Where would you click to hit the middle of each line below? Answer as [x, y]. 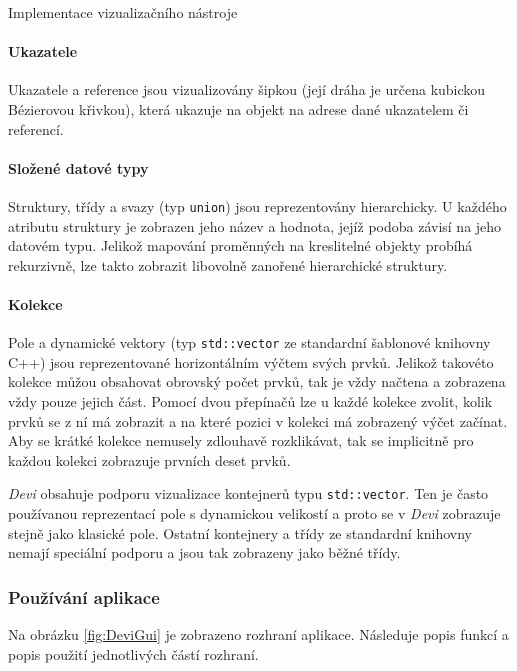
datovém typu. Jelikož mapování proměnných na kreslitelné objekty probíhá [240, 245]
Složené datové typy [78, 167]
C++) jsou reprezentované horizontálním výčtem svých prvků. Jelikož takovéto [251, 361]
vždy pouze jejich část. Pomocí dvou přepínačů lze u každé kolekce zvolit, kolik [250, 401]
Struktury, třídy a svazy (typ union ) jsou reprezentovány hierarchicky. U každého [257, 205]
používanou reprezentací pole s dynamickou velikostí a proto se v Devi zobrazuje [254, 513]
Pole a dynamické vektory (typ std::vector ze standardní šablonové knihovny [249, 342]
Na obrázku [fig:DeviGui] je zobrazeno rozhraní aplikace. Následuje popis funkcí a [258, 634]
